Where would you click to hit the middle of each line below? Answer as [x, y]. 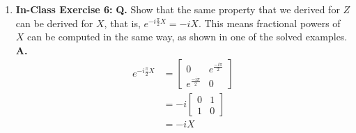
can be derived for [54, 23]
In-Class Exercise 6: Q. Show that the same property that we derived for [178, 9]
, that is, [122, 23]
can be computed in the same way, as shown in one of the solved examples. [187, 37]
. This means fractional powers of [269, 23]
